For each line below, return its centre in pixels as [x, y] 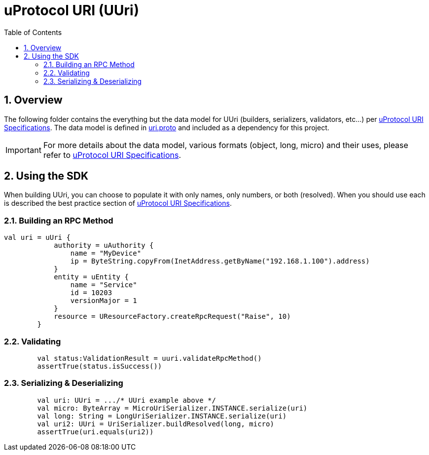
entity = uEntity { [91, 277]
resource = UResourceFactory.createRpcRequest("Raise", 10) [172, 317]
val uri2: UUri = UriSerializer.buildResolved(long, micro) [156, 424]
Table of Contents [33, 32]
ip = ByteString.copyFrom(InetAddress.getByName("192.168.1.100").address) [220, 261]
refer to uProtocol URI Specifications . [112, 155]
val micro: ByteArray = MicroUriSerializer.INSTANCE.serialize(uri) [172, 408]
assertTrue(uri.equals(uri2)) [95, 432]
